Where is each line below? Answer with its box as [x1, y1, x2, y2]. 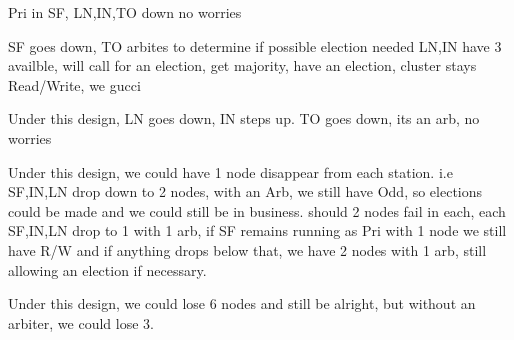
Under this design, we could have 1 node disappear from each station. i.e [8, 161, 453, 182]
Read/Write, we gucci [8, 74, 141, 95]
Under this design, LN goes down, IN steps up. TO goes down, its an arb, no [8, 108, 480, 129]
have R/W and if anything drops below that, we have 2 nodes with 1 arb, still [8, 239, 487, 260]
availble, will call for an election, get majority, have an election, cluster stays [8, 55, 477, 76]
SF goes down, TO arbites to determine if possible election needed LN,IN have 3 [8, 35, 502, 56]
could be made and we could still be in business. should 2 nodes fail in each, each [8, 200, 506, 221]
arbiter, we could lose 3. [8, 312, 154, 333]
